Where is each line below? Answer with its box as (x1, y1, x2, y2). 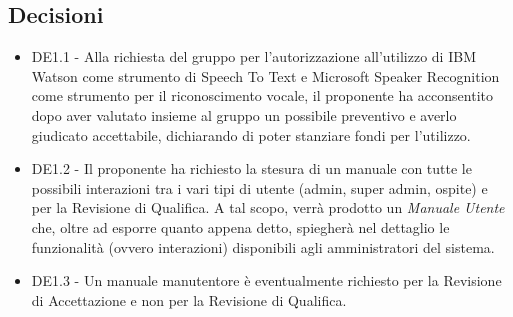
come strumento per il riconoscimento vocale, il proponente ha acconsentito (31, 85, 493, 106)
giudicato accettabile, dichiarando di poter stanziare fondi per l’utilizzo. (31, 124, 471, 145)
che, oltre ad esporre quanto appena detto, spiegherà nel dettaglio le (31, 216, 450, 237)
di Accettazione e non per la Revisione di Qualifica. (31, 289, 347, 310)
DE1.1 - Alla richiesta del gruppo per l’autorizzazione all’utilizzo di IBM (31, 46, 476, 67)
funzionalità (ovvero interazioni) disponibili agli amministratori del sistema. (31, 236, 495, 257)
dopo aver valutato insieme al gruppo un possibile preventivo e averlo (31, 104, 457, 125)
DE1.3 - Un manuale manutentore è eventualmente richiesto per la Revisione (31, 270, 502, 291)
